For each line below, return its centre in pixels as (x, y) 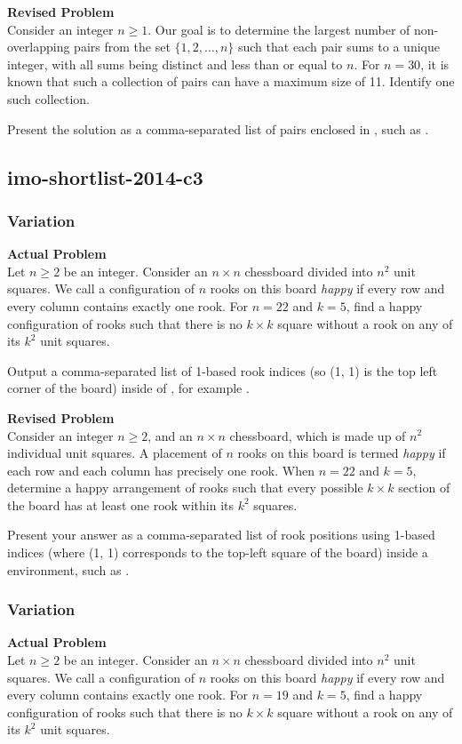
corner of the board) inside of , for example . (128, 388)
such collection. (49, 98)
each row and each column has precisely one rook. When (161, 470)
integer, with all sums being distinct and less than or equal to (175, 64)
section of (424, 488)
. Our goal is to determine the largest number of (279, 29)
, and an (170, 435)
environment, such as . (68, 569)
